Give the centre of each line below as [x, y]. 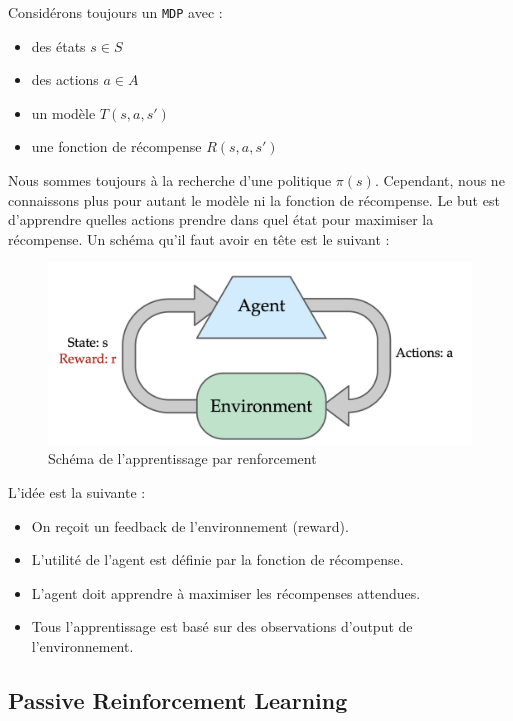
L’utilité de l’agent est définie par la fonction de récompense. [217, 559]
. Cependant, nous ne [439, 180]
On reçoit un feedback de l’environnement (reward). [190, 525]
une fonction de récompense [116, 146]
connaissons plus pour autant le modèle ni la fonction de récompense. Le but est [254, 199]
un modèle [63, 112]
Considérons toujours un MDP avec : [115, 12]
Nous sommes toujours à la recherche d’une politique [170, 180]
